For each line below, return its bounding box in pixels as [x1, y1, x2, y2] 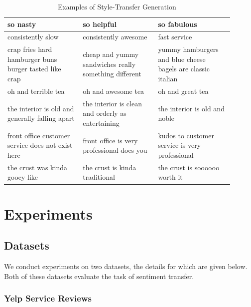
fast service [158, 31, 192, 42]
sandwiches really [83, 58, 136, 69]
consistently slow [7, 31, 59, 42]
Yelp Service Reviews [4, 292, 92, 305]
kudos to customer [158, 130, 214, 140]
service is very [158, 140, 201, 150]
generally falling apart [7, 113, 75, 123]
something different [83, 68, 141, 79]
